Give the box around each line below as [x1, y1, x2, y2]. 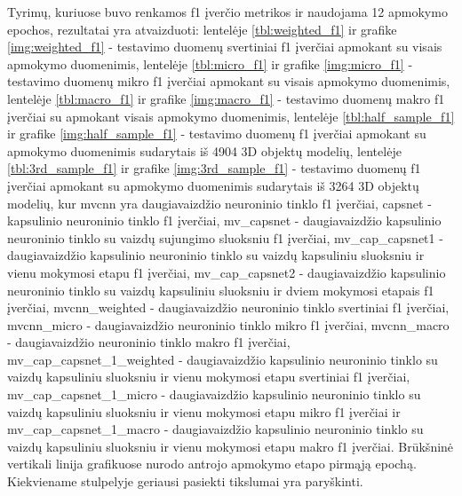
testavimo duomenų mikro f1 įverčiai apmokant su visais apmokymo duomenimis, [7, 72, 450, 91]
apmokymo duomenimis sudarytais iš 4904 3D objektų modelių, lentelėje [7, 141, 402, 160]
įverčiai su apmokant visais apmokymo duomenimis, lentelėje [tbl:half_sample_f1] [7, 106, 455, 125]
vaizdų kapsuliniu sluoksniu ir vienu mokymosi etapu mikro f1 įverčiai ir [7, 402, 401, 421]
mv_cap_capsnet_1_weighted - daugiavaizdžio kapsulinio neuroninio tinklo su [7, 350, 438, 368]
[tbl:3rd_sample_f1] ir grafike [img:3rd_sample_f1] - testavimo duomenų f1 [7, 159, 421, 177]
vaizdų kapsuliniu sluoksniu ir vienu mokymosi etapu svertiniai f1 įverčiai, [7, 367, 410, 386]
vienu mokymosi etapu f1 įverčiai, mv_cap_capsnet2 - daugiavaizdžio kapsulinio [7, 263, 446, 281]
